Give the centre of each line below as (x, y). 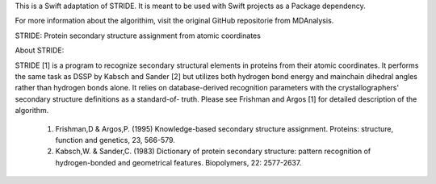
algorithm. (32, 111)
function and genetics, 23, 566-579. (115, 140)
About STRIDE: (40, 50)
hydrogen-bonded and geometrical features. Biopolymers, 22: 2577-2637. (178, 162)
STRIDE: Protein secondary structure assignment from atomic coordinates (138, 36)
